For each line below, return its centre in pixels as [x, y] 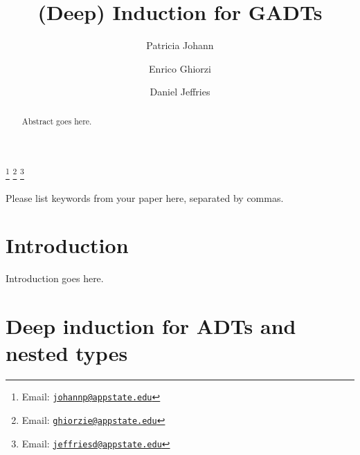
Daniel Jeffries [180, 92]
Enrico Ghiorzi [180, 68]
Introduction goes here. [55, 278]
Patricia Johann [180, 45]
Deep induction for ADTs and [151, 326]
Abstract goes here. [57, 121]
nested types [67, 353]
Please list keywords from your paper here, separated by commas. [145, 197]
